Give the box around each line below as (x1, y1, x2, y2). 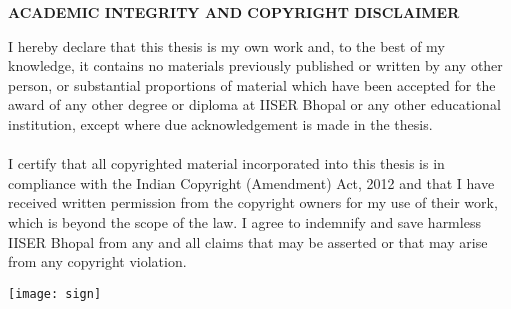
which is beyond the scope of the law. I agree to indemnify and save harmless (8, 211, 481, 232)
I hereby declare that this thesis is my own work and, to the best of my (8, 35, 445, 56)
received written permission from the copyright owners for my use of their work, (8, 192, 498, 213)
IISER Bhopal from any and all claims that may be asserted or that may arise (8, 231, 488, 252)
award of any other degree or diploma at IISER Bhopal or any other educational (8, 94, 501, 115)
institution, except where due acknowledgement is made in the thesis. (8, 113, 433, 134)
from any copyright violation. (8, 251, 187, 272)
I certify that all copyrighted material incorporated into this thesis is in (8, 153, 445, 174)
